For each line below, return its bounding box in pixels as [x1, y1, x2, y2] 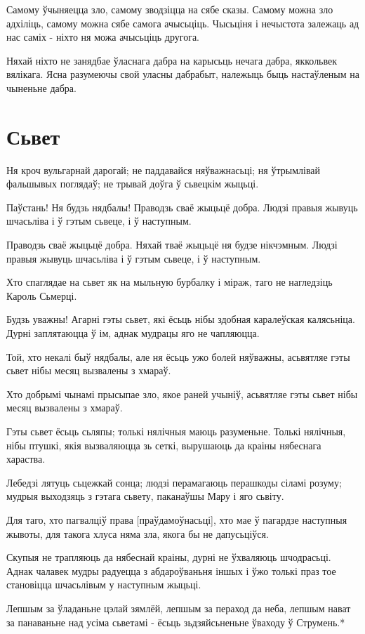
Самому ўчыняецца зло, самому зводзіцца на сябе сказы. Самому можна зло [6, 2, 333, 16]
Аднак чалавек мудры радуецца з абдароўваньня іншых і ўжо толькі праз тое [6, 563, 336, 578]
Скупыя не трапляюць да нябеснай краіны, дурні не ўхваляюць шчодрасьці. [6, 550, 331, 564]
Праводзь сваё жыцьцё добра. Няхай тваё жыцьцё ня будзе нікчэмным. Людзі [6, 237, 338, 252]
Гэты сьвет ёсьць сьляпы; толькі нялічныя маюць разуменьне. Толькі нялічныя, [6, 424, 346, 438]
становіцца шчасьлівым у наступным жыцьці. [6, 577, 201, 592]
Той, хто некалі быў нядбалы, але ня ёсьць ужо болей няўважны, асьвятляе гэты [6, 349, 350, 364]
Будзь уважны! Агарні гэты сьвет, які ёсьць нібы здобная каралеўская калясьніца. [6, 312, 355, 326]
